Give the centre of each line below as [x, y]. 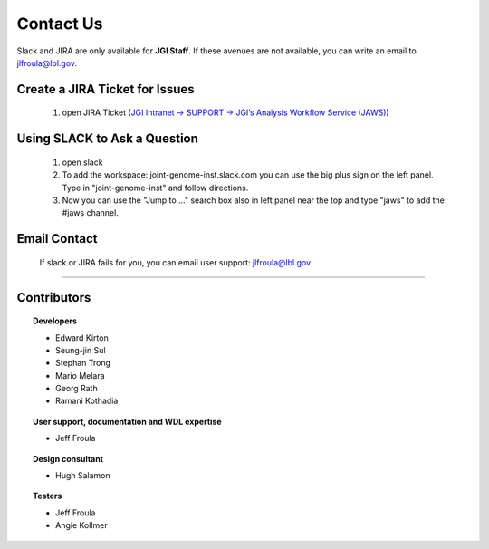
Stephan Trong [83, 363]
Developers [55, 321]
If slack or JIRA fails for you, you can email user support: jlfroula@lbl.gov [175, 262]
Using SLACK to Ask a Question [108, 139]
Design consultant [68, 458]
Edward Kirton [82, 337]
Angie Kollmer [81, 525]
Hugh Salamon [83, 476]
